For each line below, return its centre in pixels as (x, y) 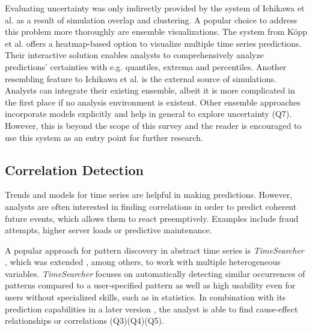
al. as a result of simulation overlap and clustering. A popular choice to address (151, 19)
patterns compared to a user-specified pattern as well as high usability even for (150, 285)
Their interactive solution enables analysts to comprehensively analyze (134, 55)
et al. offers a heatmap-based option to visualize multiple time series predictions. (153, 43)
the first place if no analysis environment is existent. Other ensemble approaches (153, 102)
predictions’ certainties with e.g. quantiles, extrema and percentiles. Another (146, 66)
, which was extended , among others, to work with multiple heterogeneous (143, 262)
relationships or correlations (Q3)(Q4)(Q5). (84, 321)
